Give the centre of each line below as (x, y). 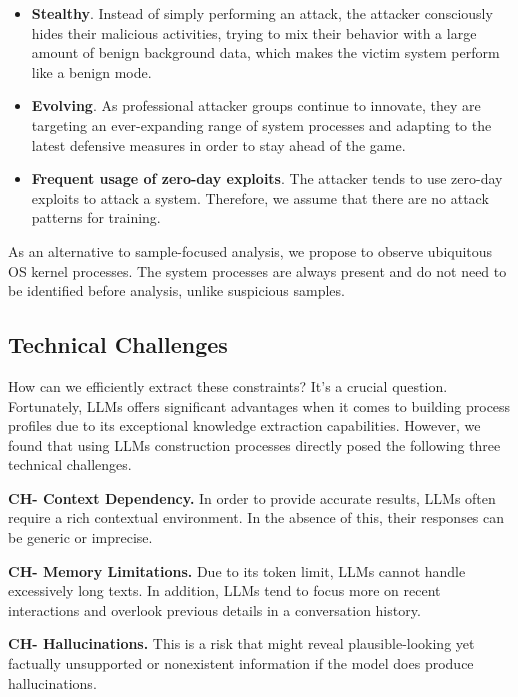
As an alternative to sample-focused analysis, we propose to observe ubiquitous (250, 250)
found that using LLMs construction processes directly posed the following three (254, 444)
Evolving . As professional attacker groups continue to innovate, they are (256, 105)
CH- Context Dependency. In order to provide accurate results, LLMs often (252, 497)
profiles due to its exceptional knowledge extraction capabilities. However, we (244, 425)
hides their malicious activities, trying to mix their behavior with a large (254, 32)
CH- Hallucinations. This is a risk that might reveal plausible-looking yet (241, 643)
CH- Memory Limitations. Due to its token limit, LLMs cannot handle (237, 570)
